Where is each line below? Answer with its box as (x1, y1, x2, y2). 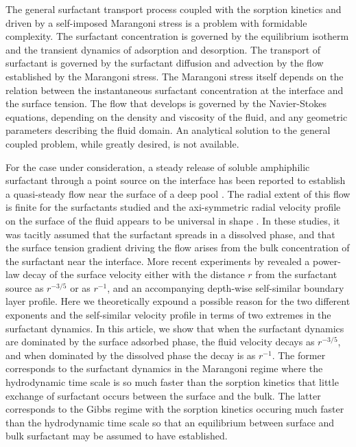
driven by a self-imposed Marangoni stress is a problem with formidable (5, 15, 307, 30)
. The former (272, 347, 326, 362)
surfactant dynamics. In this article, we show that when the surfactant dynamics (5, 321, 344, 335)
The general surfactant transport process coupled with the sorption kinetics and (5, 2, 342, 16)
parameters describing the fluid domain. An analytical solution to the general (5, 123, 331, 137)
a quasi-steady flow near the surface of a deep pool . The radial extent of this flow (5, 186, 351, 200)
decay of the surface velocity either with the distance (23, 267, 245, 282)
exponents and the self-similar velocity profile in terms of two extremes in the (5, 308, 331, 322)
